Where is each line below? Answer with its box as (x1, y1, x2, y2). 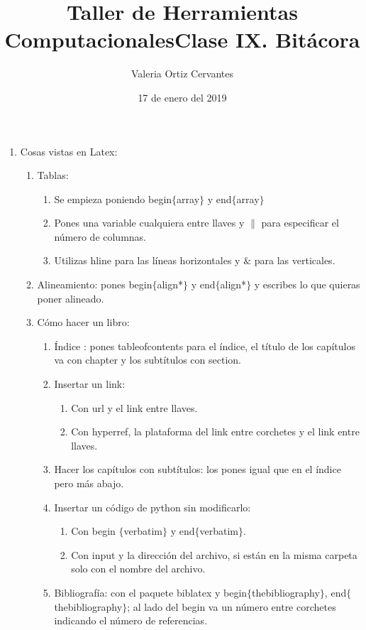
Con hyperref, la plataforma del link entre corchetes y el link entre (71, 424, 360, 439)
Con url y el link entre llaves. (71, 400, 198, 415)
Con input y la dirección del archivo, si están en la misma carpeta (71, 547, 357, 562)
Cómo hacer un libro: (37, 315, 130, 330)
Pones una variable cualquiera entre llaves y (54, 215, 245, 230)
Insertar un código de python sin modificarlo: (54, 499, 251, 514)
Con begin (71, 523, 116, 538)
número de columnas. (54, 229, 147, 244)
